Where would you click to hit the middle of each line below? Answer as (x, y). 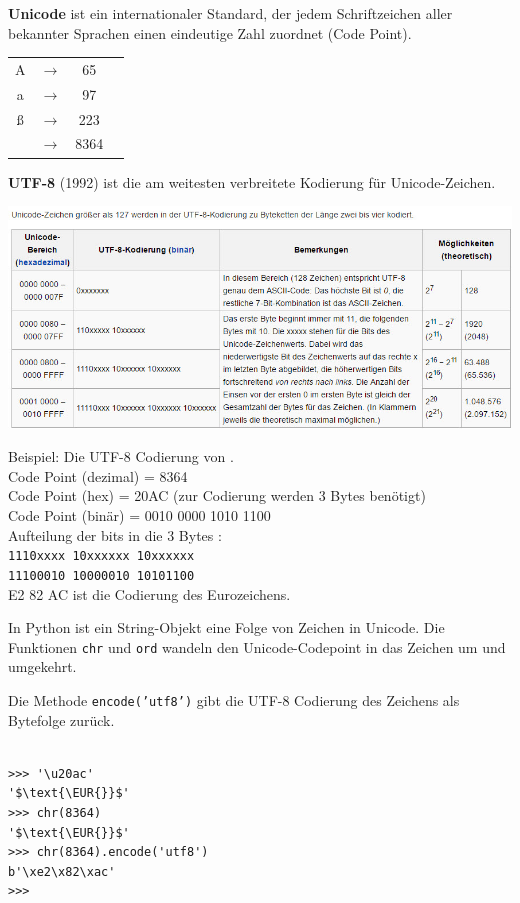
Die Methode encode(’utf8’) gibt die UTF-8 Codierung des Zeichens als (234, 699)
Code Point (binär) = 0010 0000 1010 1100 (139, 515)
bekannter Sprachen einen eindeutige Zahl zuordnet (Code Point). (210, 32)
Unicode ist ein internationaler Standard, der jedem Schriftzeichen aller (230, 13)
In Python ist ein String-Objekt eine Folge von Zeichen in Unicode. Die (226, 627)
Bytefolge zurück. (61, 719)
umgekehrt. (42, 666)
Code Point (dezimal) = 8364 (98, 475)
